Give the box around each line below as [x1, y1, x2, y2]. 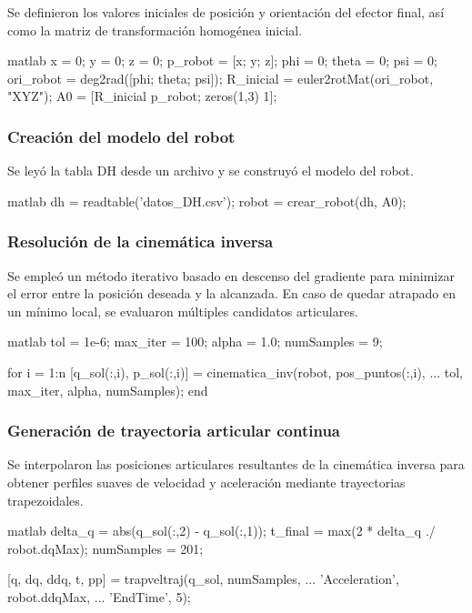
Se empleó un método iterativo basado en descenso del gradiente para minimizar [7, 266, 455, 285]
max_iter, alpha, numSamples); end [7, 380, 208, 399]
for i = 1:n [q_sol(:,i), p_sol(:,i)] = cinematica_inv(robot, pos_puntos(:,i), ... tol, [7, 362, 463, 381]
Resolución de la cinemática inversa [7, 230, 274, 253]
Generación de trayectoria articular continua [7, 419, 340, 442]
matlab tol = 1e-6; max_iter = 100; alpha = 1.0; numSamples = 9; [7, 332, 383, 351]
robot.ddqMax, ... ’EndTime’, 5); [7, 587, 191, 606]
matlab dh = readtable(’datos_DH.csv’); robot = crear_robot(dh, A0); [7, 191, 407, 210]
